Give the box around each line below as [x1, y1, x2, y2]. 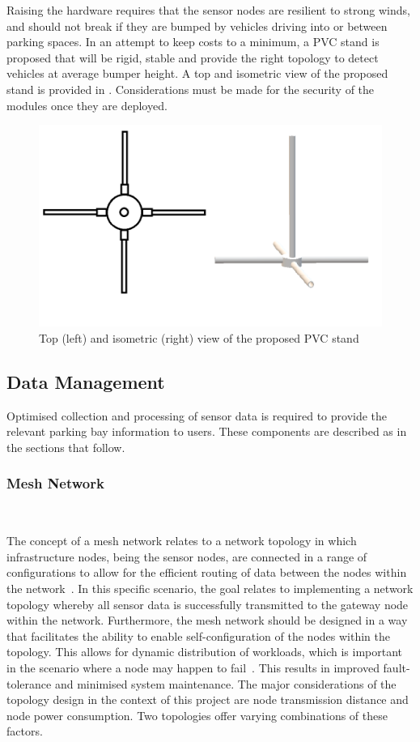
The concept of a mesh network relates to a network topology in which [6, 532, 357, 549]
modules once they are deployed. [6, 96, 168, 113]
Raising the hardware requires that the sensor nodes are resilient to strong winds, [6, 2, 410, 18]
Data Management [6, 369, 165, 394]
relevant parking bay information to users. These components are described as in [6, 423, 407, 440]
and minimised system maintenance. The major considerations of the [54, 675, 397, 692]
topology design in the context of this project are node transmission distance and [6, 691, 409, 708]
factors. [6, 723, 43, 740]
